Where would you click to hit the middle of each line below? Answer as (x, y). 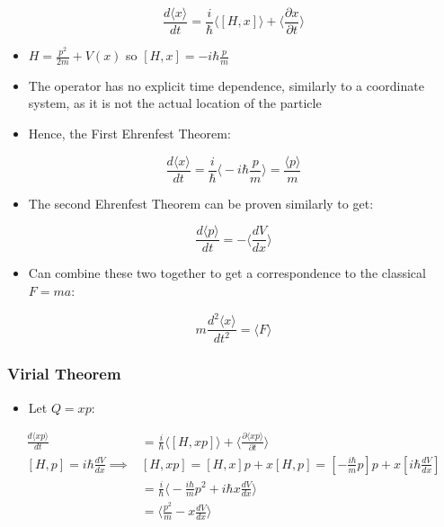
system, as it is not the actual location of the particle (175, 103)
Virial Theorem (64, 374)
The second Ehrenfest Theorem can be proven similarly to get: (201, 203)
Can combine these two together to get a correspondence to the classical (227, 273)
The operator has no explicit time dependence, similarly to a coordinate (226, 85)
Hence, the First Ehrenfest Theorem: (129, 134)
